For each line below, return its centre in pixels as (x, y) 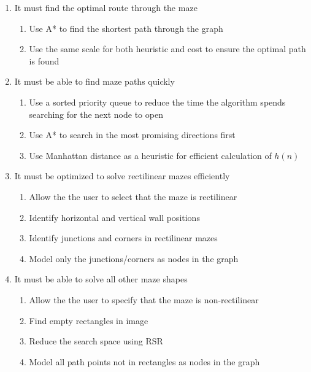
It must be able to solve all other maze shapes (101, 279)
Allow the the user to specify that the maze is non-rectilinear (144, 299)
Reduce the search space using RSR (96, 341)
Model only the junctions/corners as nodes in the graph (134, 258)
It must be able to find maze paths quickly (94, 81)
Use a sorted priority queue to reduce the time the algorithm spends (157, 102)
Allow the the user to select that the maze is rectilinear (133, 196)
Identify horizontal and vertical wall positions (114, 217)
